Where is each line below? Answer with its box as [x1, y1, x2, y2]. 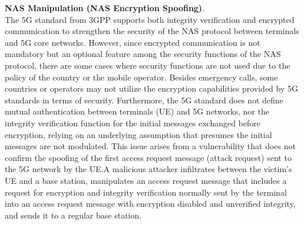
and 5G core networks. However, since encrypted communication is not [5, 36, 260, 48]
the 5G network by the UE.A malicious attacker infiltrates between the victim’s [5, 163, 292, 175]
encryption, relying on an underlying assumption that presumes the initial [5, 128, 272, 140]
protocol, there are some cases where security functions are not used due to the [5, 59, 290, 71]
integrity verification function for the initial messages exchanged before [5, 116, 261, 129]
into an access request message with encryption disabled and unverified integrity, [5, 197, 296, 210]
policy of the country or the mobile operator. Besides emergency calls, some [5, 70, 278, 83]
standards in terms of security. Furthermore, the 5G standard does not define [5, 93, 283, 106]
